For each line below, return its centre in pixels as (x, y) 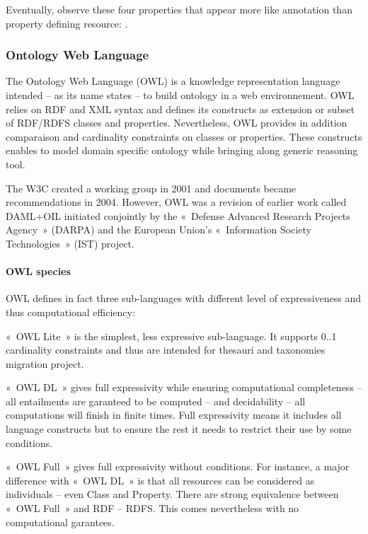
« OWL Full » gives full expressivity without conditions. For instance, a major (178, 466)
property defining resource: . (67, 23)
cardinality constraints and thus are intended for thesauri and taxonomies (166, 350)
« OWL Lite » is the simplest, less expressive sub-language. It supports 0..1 (171, 336)
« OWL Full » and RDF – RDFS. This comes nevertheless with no (153, 508)
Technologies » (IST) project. (70, 243)
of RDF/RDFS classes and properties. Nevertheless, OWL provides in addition (177, 123)
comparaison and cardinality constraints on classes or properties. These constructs (184, 136)
